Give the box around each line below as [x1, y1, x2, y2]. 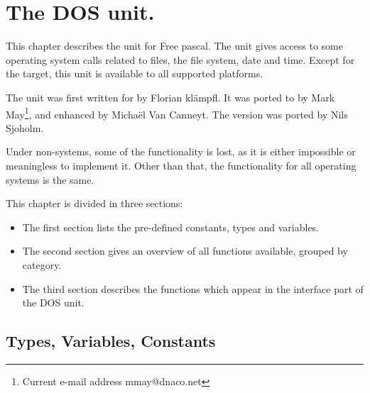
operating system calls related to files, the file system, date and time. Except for [6, 52, 355, 67]
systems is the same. [6, 172, 94, 187]
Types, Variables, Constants [6, 330, 216, 352]
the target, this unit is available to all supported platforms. [6, 66, 263, 81]
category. [22, 257, 62, 272]
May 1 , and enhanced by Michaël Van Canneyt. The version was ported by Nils [6, 104, 348, 121]
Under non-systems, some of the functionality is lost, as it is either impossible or [6, 144, 356, 159]
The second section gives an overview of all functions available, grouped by [22, 243, 348, 258]
